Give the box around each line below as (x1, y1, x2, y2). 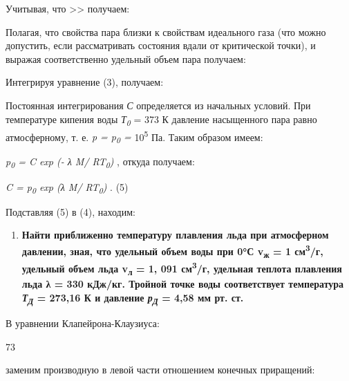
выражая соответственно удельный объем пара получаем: (6, 51, 246, 66)
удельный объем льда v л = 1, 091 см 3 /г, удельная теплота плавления (21, 259, 342, 278)
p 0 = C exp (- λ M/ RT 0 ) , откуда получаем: (6, 154, 195, 171)
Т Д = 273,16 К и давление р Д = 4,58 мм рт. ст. (21, 290, 244, 307)
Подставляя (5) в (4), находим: (6, 204, 135, 219)
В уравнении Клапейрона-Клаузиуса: (6, 316, 160, 331)
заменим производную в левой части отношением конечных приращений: (6, 362, 315, 377)
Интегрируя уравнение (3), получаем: (6, 75, 164, 89)
